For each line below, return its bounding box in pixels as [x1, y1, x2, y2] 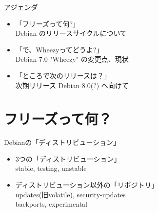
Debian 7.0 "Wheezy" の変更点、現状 [15, 54, 129, 64]
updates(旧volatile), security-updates [15, 189, 126, 199]
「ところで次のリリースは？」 [15, 70, 111, 80]
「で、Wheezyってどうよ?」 [15, 44, 103, 54]
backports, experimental [15, 199, 87, 209]
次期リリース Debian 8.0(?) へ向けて [15, 80, 129, 90]
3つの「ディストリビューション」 [15, 153, 121, 164]
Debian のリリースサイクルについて [15, 28, 127, 38]
